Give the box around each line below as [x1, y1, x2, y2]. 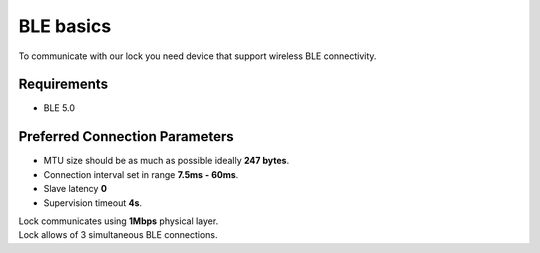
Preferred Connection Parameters [18, 128, 234, 145]
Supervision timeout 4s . [43, 196, 143, 209]
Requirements [18, 76, 109, 93]
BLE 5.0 [43, 102, 75, 114]
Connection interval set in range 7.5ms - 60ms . [43, 168, 239, 180]
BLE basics [18, 15, 112, 37]
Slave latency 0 [43, 183, 107, 195]
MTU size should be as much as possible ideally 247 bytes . [43, 155, 290, 167]
